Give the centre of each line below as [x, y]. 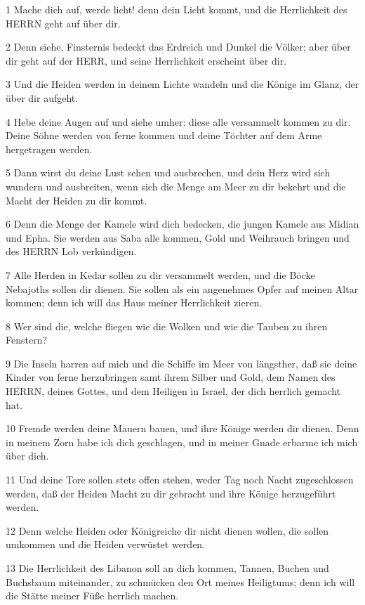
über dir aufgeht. [42, 97]
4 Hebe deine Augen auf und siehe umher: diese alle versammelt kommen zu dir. [178, 121]
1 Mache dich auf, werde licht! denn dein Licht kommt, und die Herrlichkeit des [177, 9]
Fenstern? [27, 340]
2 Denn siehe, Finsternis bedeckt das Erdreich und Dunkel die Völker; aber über [178, 47]
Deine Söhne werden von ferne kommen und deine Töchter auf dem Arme [164, 135]
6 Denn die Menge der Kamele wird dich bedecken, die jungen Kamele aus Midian [182, 224]
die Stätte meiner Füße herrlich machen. [92, 596]
